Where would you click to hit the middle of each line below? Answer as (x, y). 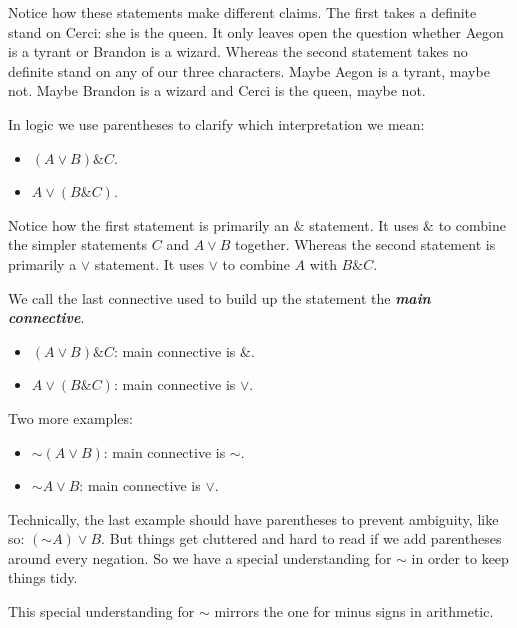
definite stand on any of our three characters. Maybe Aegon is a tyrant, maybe (249, 70)
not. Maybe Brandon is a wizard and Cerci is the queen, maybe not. (217, 90)
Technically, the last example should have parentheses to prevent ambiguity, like (253, 518)
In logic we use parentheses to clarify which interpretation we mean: (216, 123)
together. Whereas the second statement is (365, 244)
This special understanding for (101, 611)
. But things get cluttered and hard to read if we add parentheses (301, 538)
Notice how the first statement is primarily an (149, 224)
